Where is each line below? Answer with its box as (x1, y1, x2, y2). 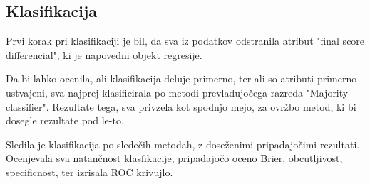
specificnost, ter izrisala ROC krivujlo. (6, 164, 173, 179)
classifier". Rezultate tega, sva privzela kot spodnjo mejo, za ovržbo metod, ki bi (6, 99, 356, 114)
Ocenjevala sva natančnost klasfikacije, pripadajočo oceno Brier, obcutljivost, (6, 151, 343, 166)
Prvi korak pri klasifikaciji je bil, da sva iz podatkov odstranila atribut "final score (6, 33, 365, 48)
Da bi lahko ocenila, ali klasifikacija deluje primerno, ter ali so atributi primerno (6, 71, 357, 86)
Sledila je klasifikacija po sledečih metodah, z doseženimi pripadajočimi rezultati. (6, 136, 360, 151)
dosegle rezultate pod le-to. (6, 113, 124, 128)
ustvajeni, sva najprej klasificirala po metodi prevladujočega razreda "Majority (6, 85, 349, 99)
